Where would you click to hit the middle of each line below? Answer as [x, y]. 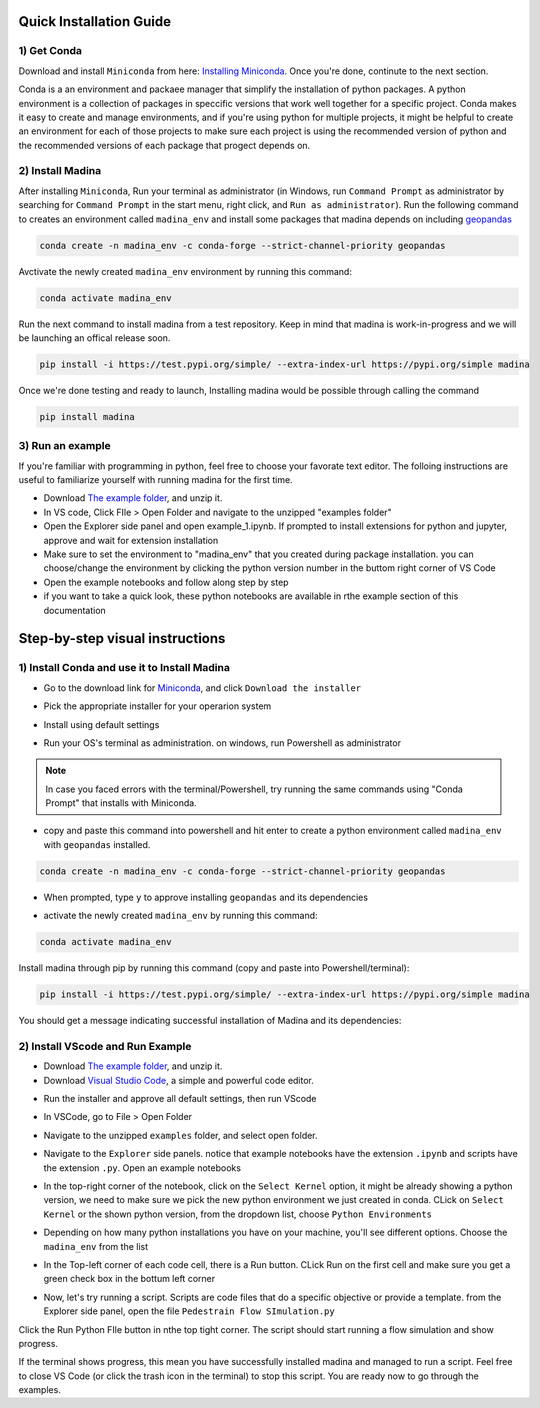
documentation [75, 610]
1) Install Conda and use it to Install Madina [124, 668]
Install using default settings [101, 724]
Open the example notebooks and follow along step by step [166, 582]
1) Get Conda [50, 51]
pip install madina [87, 416]
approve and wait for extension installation [131, 540]
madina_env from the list [96, 1246]
